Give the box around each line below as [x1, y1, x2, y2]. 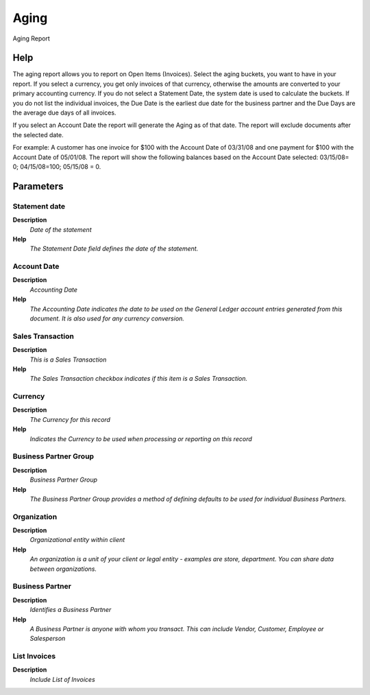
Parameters [12, 180, 64, 192]
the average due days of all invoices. [12, 108, 116, 117]
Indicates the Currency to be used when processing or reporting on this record [29, 434, 253, 443]
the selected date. [12, 130, 64, 139]
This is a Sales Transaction [29, 355, 107, 364]
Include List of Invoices [29, 675, 95, 683]
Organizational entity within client [29, 536, 125, 544]
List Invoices [12, 652, 56, 661]
